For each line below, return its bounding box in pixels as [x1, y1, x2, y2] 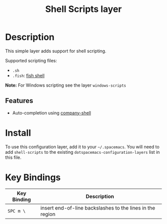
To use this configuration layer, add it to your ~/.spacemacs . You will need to [5, 143, 160, 150]
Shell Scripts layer [45, 3, 122, 15]
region [40, 211, 56, 218]
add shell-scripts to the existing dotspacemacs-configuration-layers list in [5, 149, 160, 155]
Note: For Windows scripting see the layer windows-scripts [5, 82, 127, 88]
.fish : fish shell [12, 72, 45, 78]
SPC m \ [7, 208, 26, 214]
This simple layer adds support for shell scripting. [5, 48, 107, 54]
